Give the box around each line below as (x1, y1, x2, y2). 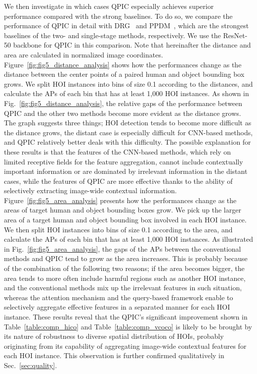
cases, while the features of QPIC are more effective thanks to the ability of (4, 175, 233, 186)
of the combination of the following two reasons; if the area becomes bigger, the (4, 263, 245, 273)
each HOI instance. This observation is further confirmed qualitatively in (4, 350, 224, 361)
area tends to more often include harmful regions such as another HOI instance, (4, 272, 246, 283)
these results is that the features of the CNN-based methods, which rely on (4, 146, 231, 157)
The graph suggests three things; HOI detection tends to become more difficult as (4, 117, 252, 128)
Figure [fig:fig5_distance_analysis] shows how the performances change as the (4, 59, 242, 69)
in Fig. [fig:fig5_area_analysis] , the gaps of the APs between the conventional (4, 243, 241, 254)
